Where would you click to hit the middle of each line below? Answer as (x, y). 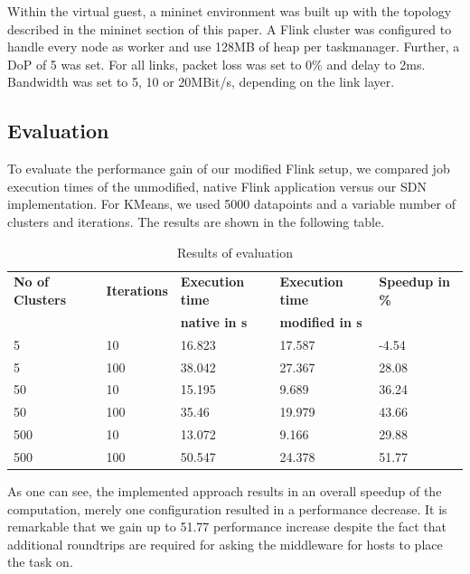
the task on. (40, 562)
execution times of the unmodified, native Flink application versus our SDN (217, 186)
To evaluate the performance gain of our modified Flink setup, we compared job (229, 169)
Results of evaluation (235, 252)
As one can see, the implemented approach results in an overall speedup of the (225, 490)
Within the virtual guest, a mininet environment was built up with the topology (230, 11)
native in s (214, 321)
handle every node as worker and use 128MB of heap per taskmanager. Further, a (234, 47)
